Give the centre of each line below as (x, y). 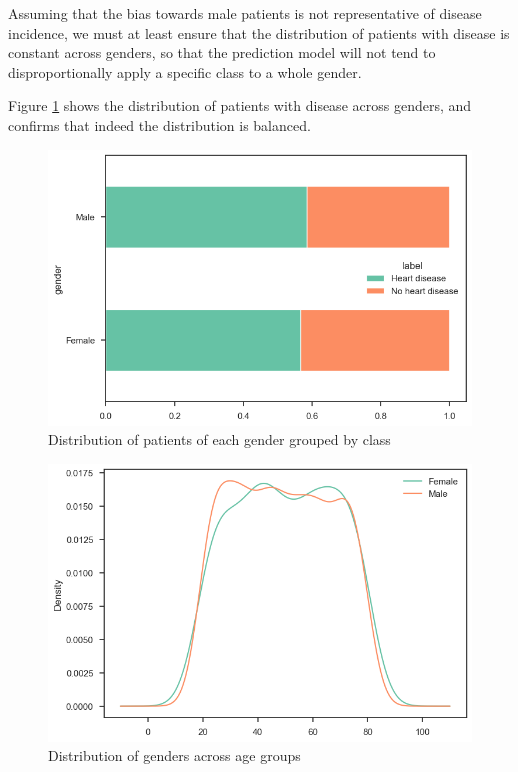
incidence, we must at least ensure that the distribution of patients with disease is (259, 32)
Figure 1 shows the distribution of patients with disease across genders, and (240, 105)
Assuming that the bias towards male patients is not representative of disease (245, 13)
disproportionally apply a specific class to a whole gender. (185, 71)
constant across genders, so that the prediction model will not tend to (222, 52)
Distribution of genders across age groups (174, 755)
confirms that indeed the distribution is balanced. (159, 124)
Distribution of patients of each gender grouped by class (219, 439)
